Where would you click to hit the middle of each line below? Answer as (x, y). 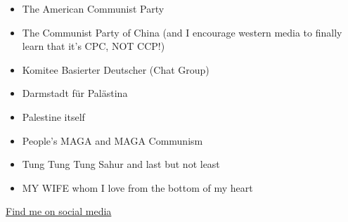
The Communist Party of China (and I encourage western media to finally (182, 32)
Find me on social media (59, 211)
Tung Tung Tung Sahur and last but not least (121, 164)
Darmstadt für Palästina (75, 93)
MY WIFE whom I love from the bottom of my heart (137, 187)
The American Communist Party (93, 8)
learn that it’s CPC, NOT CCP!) (94, 46)
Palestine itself (53, 116)
